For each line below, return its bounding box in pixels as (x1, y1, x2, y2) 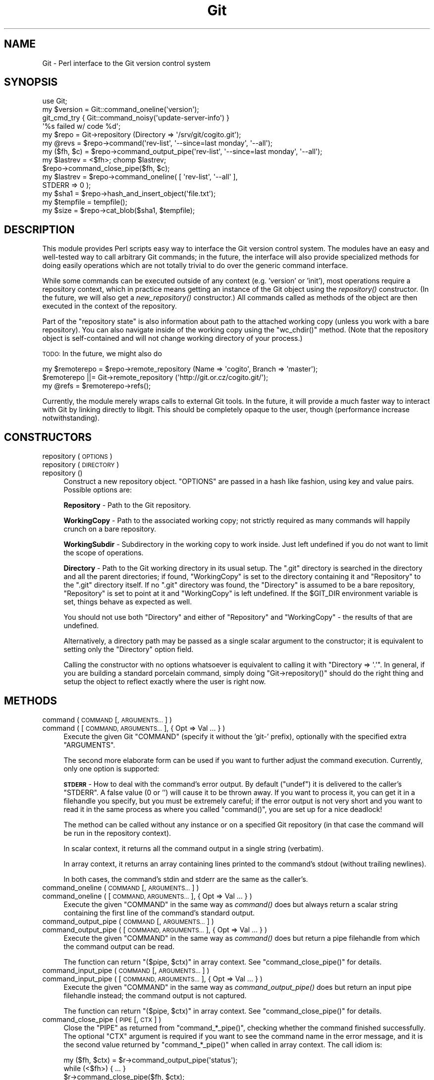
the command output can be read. (63, 942, 175, 951)
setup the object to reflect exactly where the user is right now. (63, 677, 266, 686)
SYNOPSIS (4, 76, 58, 89)
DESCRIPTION (4, 223, 75, 236)
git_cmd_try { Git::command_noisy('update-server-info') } (42, 113, 230, 122)
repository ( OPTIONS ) (42, 452, 112, 461)
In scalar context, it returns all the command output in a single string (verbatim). (63, 844, 324, 853)
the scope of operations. (63, 548, 144, 557)
